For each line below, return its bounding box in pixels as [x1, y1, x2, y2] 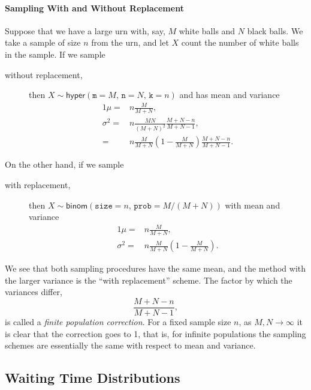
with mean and [225, 198, 280, 211]
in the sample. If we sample [5, 47, 105, 60]
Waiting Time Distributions [5, 368, 180, 387]
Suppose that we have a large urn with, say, [5, 24, 165, 37]
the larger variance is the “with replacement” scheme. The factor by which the [5, 273, 292, 286]
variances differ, [5, 285, 62, 298]
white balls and [179, 24, 235, 37]
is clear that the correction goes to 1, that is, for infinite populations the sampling [5, 327, 306, 340]
